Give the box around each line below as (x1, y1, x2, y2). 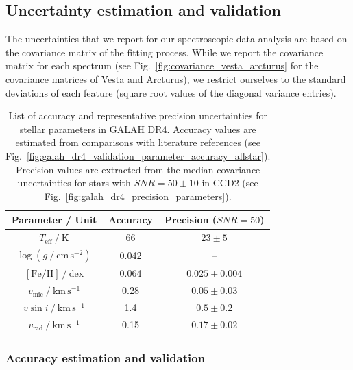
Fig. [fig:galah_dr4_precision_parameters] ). (44, 188, 232, 203)
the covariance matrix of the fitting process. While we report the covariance (5, 45, 324, 59)
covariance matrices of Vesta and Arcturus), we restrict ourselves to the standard (5, 71, 346, 86)
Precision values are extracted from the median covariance (15, 162, 260, 176)
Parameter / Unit (11, 212, 97, 227)
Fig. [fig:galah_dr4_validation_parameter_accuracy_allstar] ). (5, 148, 271, 162)
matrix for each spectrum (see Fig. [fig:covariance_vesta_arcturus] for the (5, 58, 319, 73)
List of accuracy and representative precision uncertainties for (8, 108, 267, 123)
